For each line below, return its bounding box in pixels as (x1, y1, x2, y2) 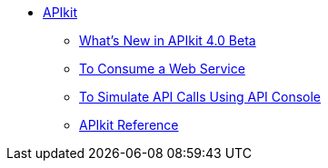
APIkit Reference (79, 117, 179, 133)
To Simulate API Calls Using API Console (79, 89, 321, 104)
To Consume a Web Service (79, 61, 245, 76)
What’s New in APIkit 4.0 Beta (79, 33, 256, 48)
